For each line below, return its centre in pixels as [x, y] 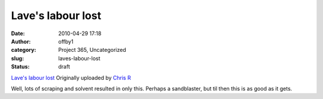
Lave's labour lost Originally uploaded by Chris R [71, 78]
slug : [17, 58]
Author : [21, 41]
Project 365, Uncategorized [92, 50]
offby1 [66, 41]
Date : [18, 33]
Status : [20, 67]
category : [24, 50]
